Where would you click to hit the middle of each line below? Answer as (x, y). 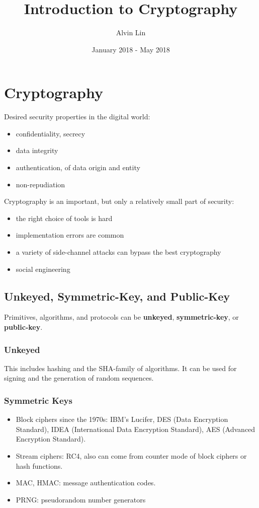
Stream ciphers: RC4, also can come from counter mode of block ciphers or (131, 455)
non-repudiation (40, 184)
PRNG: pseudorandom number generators (81, 499)
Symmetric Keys (38, 400)
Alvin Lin (131, 32)
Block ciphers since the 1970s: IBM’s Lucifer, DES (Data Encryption (122, 419)
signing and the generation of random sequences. (79, 378)
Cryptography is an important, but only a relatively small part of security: (119, 201)
